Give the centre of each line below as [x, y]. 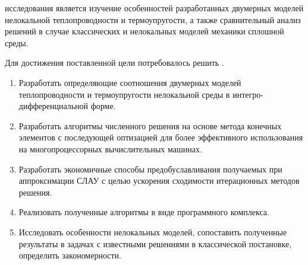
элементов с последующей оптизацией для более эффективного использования [161, 137]
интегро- [248, 94]
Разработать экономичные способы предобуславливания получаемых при [150, 169]
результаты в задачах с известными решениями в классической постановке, [155, 243]
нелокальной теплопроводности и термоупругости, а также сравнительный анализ [153, 19]
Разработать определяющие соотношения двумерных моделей [130, 82]
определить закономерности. [70, 255]
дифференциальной [54, 106]
